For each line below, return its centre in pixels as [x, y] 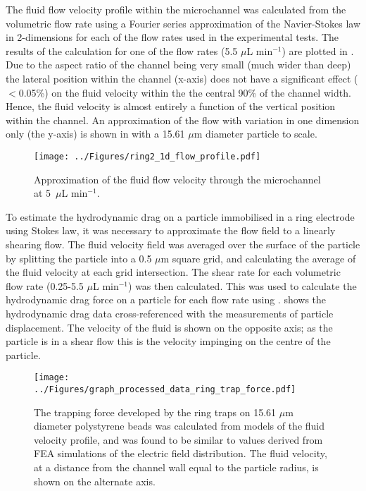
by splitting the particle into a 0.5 [79, 258]
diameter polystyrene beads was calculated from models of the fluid [179, 426]
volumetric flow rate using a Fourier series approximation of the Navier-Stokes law [183, 23]
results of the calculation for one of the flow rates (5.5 [122, 50]
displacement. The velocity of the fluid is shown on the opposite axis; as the [169, 327]
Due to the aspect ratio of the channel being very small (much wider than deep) [178, 65]
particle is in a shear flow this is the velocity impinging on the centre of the [168, 341]
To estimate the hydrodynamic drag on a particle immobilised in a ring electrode [180, 216]
